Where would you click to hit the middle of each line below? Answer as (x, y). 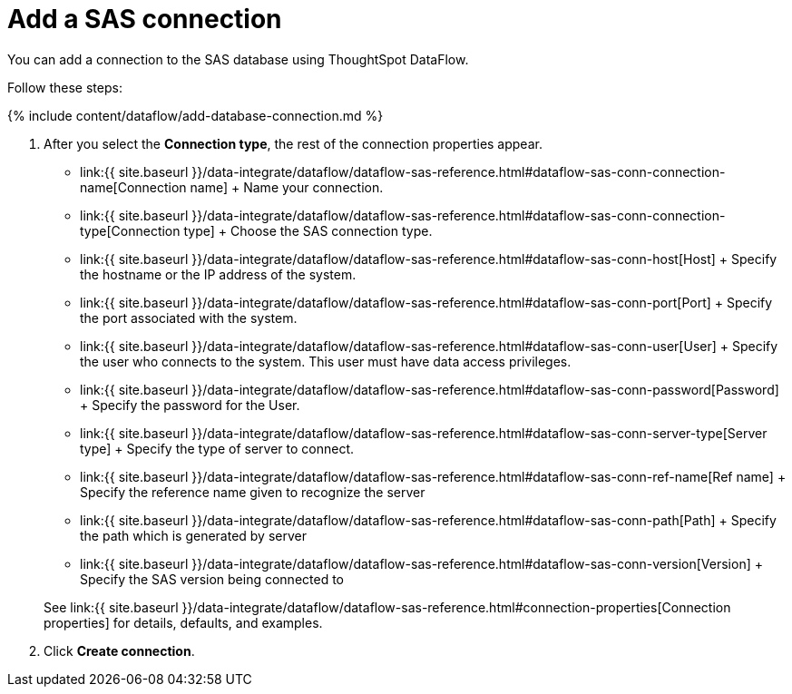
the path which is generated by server (193, 535)
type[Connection (130, 230)
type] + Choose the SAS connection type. (308, 230)
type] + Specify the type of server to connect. (217, 448)
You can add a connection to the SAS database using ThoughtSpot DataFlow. (238, 59)
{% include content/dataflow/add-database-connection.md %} (196, 115)
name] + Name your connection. (287, 187)
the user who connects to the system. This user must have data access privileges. (326, 361)
